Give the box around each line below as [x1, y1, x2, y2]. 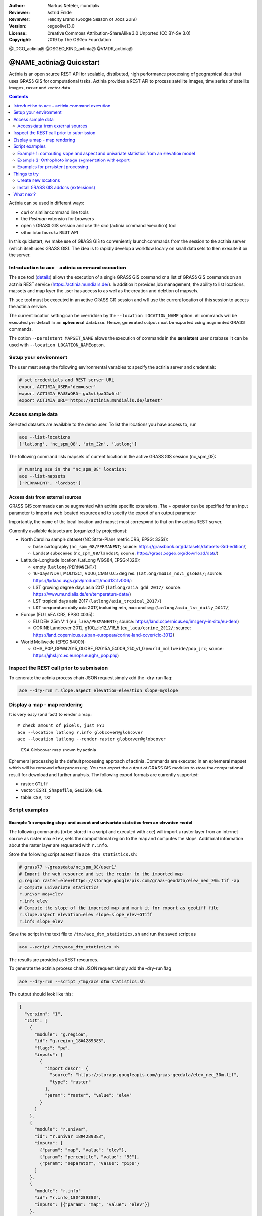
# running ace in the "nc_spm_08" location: [19, 467, 127, 472]
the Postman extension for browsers [21, 216, 94, 222]
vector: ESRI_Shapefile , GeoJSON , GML [21, 787, 103, 793]
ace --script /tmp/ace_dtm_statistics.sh [19, 944, 119, 949]
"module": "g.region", [34, 1031, 89, 1037]
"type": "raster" [49, 1079, 91, 1085]
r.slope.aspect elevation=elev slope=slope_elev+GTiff [19, 912, 152, 917]
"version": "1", [24, 1011, 63, 1017]
